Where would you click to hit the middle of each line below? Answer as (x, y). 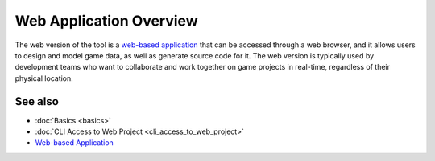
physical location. (44, 78)
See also (37, 101)
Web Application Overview (106, 21)
